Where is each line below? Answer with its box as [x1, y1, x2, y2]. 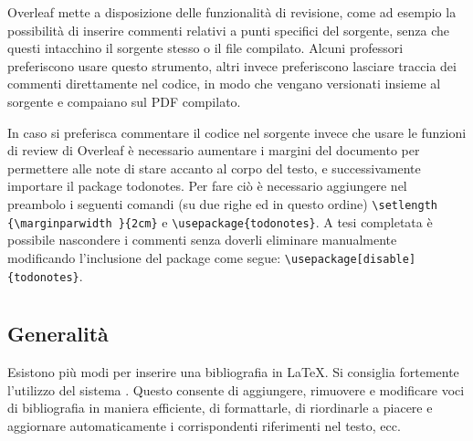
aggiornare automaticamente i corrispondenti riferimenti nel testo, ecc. [7, 415, 401, 435]
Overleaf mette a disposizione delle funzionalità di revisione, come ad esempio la [7, 3, 457, 21]
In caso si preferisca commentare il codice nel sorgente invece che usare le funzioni [7, 122, 467, 142]
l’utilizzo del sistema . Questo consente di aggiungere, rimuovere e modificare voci [7, 380, 465, 399]
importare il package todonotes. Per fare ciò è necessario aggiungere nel [7, 176, 407, 195]
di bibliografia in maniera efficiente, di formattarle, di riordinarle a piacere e [7, 398, 433, 417]
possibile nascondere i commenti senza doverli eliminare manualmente [7, 230, 397, 249]
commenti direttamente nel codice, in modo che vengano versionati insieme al [7, 74, 441, 93]
